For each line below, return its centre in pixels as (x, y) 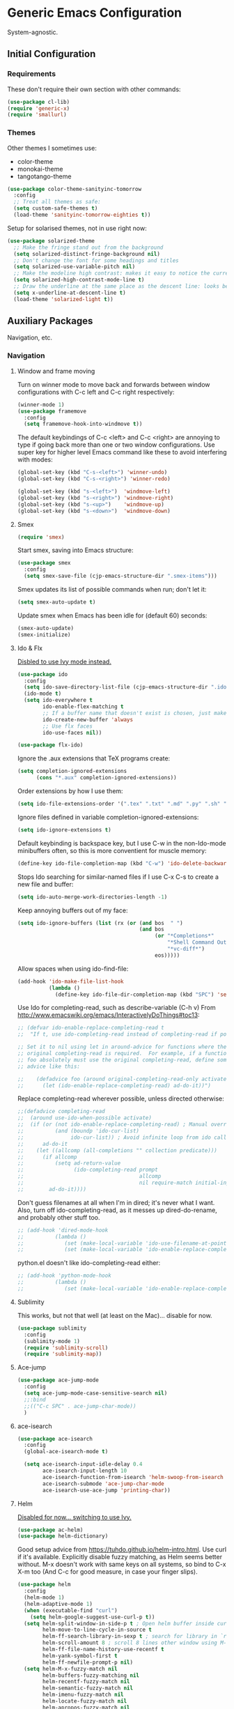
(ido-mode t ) (43, 694)
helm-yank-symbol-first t (80, 1656)
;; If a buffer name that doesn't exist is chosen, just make (135, 713)
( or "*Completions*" (184, 936)
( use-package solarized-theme (51, 241)
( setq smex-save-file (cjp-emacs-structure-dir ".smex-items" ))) (120, 576)
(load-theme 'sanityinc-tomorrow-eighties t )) (82, 215)
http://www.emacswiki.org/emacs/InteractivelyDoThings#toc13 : (108, 1015)
